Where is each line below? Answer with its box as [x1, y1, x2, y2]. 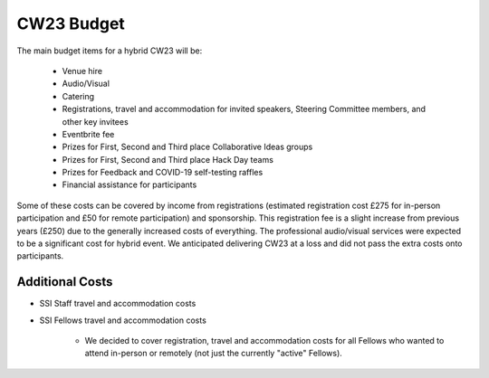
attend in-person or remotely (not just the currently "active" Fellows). [84, 348, 343, 359]
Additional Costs [16, 274, 113, 289]
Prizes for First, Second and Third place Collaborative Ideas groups [62, 141, 313, 153]
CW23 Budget [16, 14, 126, 33]
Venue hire [62, 65, 103, 76]
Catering [62, 90, 95, 101]
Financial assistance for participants [62, 179, 197, 190]
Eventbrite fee [62, 128, 115, 139]
